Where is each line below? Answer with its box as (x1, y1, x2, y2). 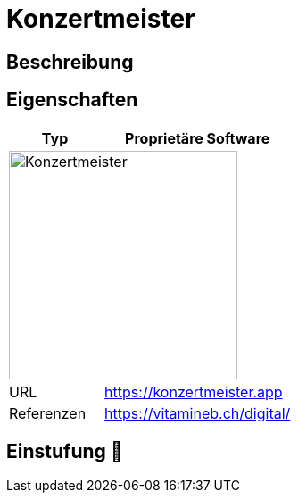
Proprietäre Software (125, 129, 270, 147)
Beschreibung (6, 50, 134, 73)
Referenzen (9, 404, 87, 422)
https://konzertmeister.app (104, 382, 283, 401)
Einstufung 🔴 (6, 440, 123, 463)
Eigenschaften (6, 88, 138, 112)
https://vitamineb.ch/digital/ (104, 404, 291, 422)
